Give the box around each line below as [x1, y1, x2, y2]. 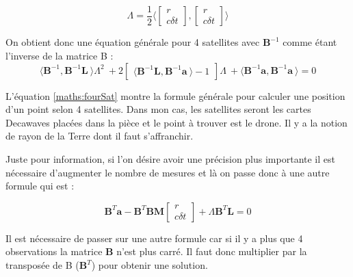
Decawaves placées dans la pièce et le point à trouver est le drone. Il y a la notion [5, 115, 348, 129]
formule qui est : [5, 179, 75, 193]
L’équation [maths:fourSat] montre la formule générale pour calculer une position [5, 88, 345, 103]
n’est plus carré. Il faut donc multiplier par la [116, 244, 307, 259]
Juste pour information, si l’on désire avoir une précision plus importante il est [5, 152, 335, 166]
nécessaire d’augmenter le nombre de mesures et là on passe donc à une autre [5, 165, 330, 179]
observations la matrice [5, 244, 103, 259]
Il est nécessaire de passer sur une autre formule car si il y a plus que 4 [5, 230, 303, 245]
